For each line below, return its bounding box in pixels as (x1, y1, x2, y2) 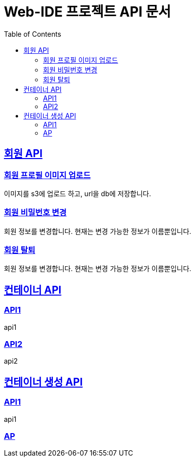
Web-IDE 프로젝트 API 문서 (4, 3, 171, 20)
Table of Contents (4, 29, 62, 38)
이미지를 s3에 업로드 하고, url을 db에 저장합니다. (4, 189, 151, 198)
